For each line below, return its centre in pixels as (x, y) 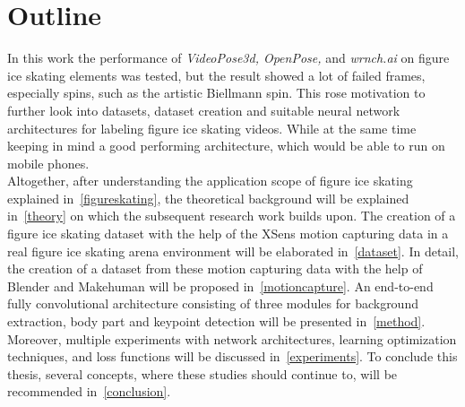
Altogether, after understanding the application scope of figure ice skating (210, 181)
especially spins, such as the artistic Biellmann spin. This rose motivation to (216, 93)
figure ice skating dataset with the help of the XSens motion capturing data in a (228, 234)
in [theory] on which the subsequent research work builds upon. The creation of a (232, 216)
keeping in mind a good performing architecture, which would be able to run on (226, 146)
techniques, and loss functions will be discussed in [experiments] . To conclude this (232, 356)
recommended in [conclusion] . (89, 391)
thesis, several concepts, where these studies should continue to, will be (202, 373)
